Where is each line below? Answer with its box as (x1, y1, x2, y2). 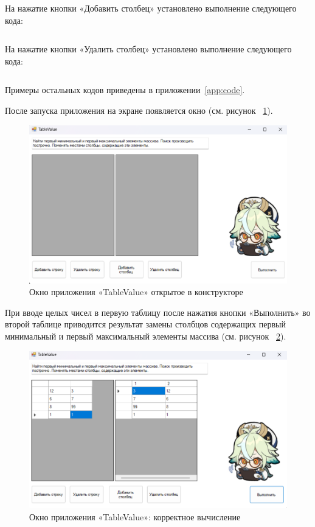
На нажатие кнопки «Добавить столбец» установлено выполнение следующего (5, 2, 297, 14)
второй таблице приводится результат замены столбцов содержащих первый (5, 318, 286, 330)
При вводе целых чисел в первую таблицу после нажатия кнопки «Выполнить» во (5, 305, 311, 318)
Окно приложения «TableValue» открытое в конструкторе (29, 285, 243, 298)
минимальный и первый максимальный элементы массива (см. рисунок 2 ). (5, 330, 286, 343)
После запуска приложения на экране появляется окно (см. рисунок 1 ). (5, 103, 273, 116)
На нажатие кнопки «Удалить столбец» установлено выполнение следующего (5, 43, 292, 55)
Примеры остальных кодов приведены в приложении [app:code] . (5, 83, 245, 96)
